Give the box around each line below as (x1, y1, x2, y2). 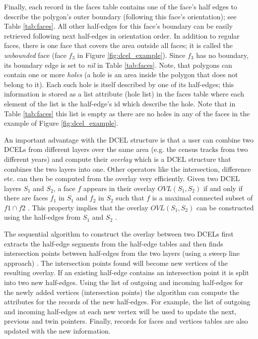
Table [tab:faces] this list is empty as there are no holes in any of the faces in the (4, 108, 250, 118)
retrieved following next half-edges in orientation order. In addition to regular (4, 30, 240, 41)
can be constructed (196, 202, 254, 212)
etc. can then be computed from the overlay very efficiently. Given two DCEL (4, 173, 240, 184)
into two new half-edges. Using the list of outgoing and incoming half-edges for (4, 277, 243, 288)
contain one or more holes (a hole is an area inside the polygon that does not (4, 69, 238, 80)
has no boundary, (196, 49, 249, 60)
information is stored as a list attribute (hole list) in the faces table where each (4, 89, 244, 99)
